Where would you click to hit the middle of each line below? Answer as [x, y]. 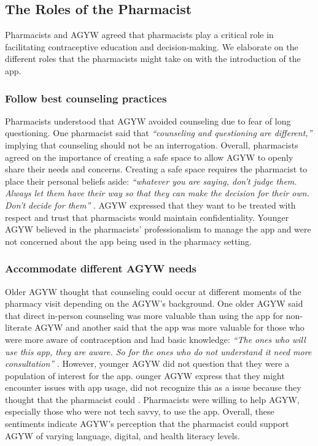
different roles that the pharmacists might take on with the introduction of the [153, 59]
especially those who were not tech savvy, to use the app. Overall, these [140, 411]
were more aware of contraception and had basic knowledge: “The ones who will [155, 339]
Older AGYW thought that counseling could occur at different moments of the [153, 291]
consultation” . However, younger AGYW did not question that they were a [147, 363]
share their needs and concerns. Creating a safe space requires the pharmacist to [156, 169]
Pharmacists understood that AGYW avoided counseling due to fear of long [148, 121]
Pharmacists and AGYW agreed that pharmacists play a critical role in [139, 35]
